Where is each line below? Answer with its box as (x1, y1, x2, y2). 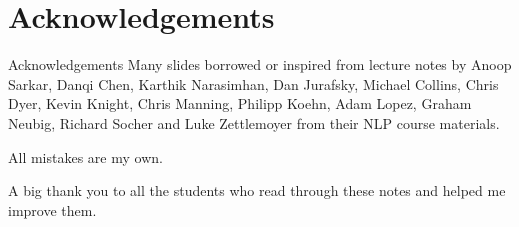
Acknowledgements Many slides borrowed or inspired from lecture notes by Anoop (8, 54, 512, 75)
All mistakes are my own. (8, 146, 163, 167)
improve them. (8, 199, 97, 220)
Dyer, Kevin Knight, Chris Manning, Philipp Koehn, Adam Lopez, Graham (8, 93, 472, 114)
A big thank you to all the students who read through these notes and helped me (8, 180, 506, 201)
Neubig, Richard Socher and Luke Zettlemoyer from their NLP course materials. (8, 112, 500, 133)
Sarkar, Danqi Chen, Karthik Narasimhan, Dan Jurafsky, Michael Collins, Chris (8, 73, 499, 94)
